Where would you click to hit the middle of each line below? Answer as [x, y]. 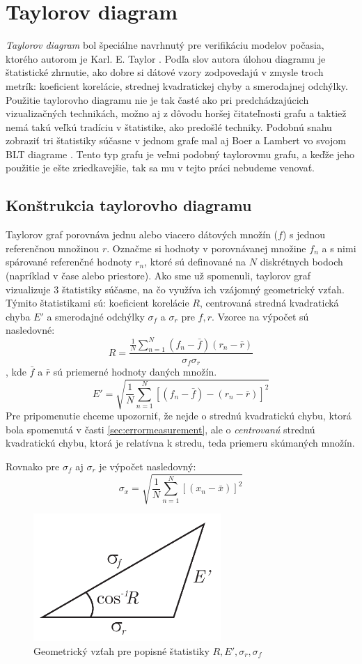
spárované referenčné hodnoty [69, 262]
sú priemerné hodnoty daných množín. [135, 371]
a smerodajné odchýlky [96, 316]
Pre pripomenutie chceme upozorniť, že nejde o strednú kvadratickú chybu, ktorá [179, 416]
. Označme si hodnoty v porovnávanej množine [206, 248]
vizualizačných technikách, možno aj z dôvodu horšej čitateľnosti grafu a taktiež [176, 113]
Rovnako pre [33, 466]
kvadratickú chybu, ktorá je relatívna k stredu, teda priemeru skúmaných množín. [180, 443]
